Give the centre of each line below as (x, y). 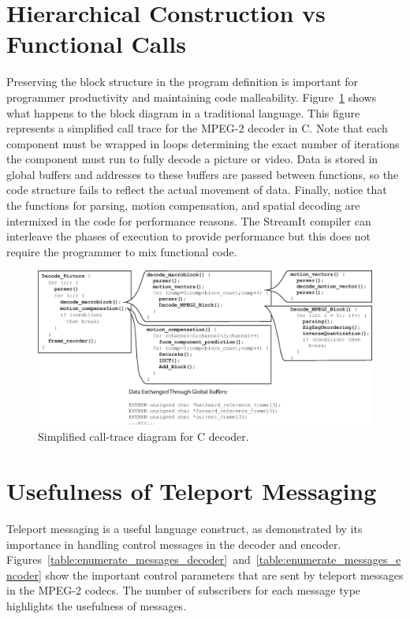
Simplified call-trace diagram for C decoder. (143, 436)
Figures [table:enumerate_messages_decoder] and (129, 559)
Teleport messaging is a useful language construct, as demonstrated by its (184, 529)
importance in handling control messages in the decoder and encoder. (174, 544)
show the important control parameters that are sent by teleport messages (224, 574)
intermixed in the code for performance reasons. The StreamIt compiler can (189, 220)
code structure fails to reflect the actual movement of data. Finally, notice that (197, 190)
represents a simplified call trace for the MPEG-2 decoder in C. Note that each (197, 128)
